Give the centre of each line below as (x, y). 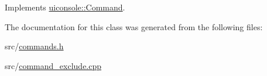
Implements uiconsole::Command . (65, 7)
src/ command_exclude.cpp (53, 65)
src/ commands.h (34, 46)
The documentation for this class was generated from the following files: (134, 26)
